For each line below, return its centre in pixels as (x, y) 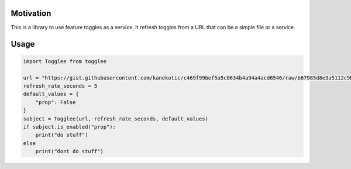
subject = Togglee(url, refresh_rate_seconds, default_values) (116, 119)
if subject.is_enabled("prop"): (70, 127)
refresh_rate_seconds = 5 (60, 86)
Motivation (31, 13)
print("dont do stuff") (69, 151)
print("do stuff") (62, 135)
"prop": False (56, 102)
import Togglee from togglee (65, 61)
